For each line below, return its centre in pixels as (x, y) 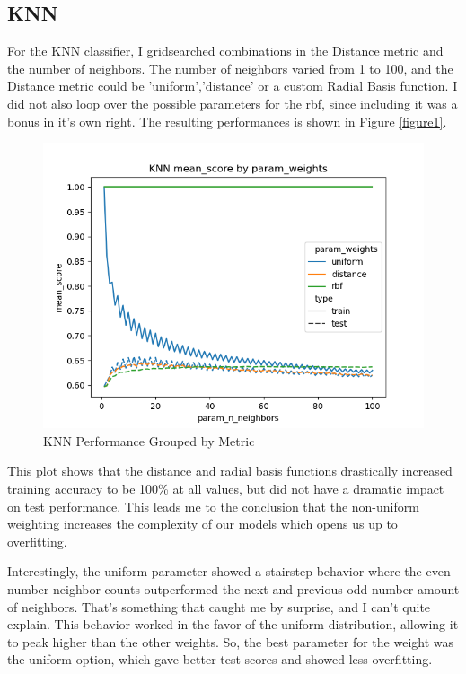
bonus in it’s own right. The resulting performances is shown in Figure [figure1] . (227, 121)
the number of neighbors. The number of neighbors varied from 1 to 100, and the (230, 68)
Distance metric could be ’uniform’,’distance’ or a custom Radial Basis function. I (233, 86)
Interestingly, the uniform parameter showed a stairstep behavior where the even (229, 571)
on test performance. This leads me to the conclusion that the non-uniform (213, 506)
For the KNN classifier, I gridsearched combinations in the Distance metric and (225, 51)
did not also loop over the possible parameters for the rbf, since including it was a (233, 103)
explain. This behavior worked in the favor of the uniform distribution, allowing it (233, 624)
